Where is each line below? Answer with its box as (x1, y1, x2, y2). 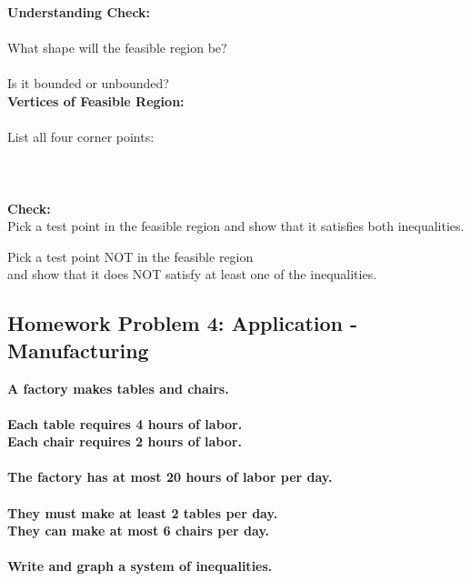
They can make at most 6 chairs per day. (7, 521, 270, 540)
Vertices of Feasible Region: (7, 91, 185, 110)
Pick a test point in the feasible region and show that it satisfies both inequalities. (7, 216, 465, 235)
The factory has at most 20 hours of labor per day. (7, 467, 333, 486)
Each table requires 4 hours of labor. (7, 414, 243, 433)
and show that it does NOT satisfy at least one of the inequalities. (7, 265, 377, 284)
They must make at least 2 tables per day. (7, 503, 278, 522)
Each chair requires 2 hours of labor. (7, 432, 242, 451)
